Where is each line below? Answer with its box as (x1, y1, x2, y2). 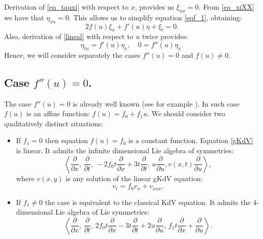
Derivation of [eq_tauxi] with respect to (4, 2, 128, 12)
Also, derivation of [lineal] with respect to (4, 31, 134, 42)
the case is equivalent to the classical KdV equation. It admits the (45, 196, 251, 207)
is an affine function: (26, 108, 90, 119)
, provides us (135, 2, 174, 12)
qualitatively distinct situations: (4, 118, 103, 128)
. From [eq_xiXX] (199, 2, 254, 12)
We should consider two (151, 108, 225, 119)
